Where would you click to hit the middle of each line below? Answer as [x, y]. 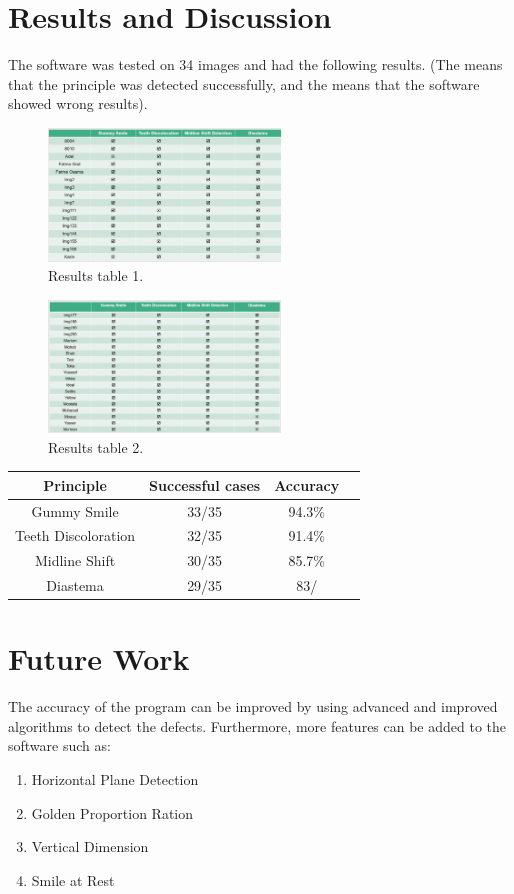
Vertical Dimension [90, 846]
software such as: [59, 745]
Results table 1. [96, 275]
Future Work [99, 658]
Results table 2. [96, 446]
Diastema [75, 585]
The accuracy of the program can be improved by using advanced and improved [253, 706]
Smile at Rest [73, 879]
